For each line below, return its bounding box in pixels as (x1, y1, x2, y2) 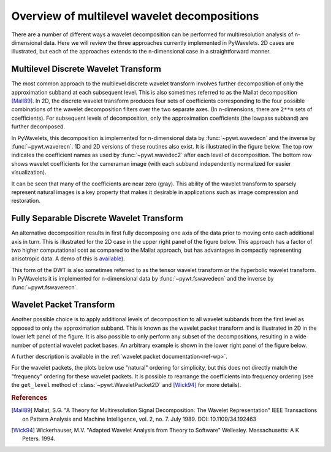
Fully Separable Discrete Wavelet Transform (11, 213, 183, 224)
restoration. (11, 197, 41, 205)
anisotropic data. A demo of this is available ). (11, 255, 125, 262)
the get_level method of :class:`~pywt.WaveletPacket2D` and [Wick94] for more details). (11, 381, 242, 389)
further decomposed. (11, 123, 66, 130)
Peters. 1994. (22, 435, 55, 442)
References (11, 393, 48, 402)
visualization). (11, 169, 47, 176)
